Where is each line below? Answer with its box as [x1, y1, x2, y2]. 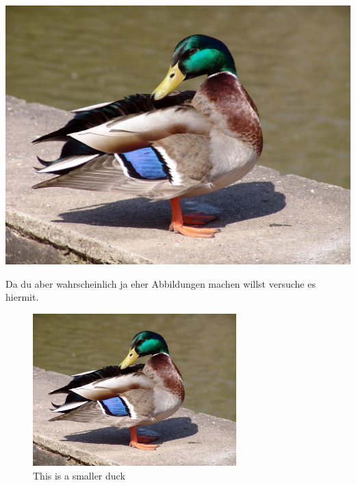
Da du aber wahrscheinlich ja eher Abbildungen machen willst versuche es [5, 276, 316, 290]
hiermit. [5, 290, 39, 304]
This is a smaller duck [33, 468, 125, 482]
